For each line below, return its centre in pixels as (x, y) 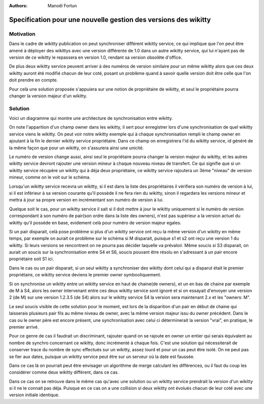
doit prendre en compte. (33, 80)
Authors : (18, 6)
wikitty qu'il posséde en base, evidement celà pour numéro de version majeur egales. (95, 223)
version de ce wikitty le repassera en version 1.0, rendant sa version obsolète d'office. (96, 57)
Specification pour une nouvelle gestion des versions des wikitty (110, 20)
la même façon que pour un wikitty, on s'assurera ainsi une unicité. (77, 148)
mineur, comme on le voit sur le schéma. (50, 177)
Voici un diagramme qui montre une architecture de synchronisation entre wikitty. (91, 118)
